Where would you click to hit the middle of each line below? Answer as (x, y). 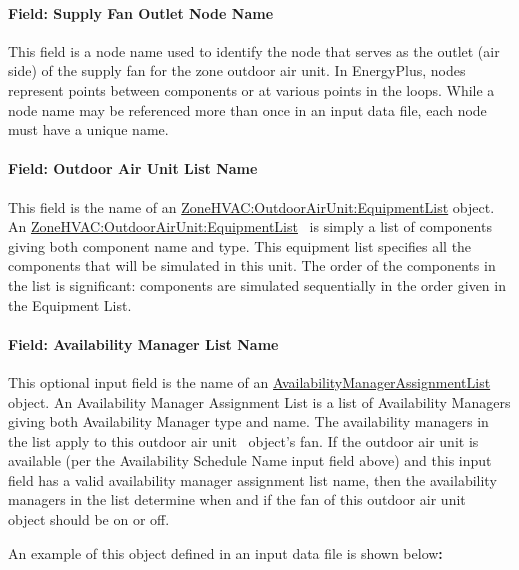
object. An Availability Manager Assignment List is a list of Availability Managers (259, 401)
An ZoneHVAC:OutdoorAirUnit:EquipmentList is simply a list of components (250, 226)
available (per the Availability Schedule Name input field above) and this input (250, 460)
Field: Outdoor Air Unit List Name (133, 168)
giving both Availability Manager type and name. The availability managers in (248, 421)
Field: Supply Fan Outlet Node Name (141, 12)
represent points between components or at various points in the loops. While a (251, 89)
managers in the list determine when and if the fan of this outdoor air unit (237, 499)
